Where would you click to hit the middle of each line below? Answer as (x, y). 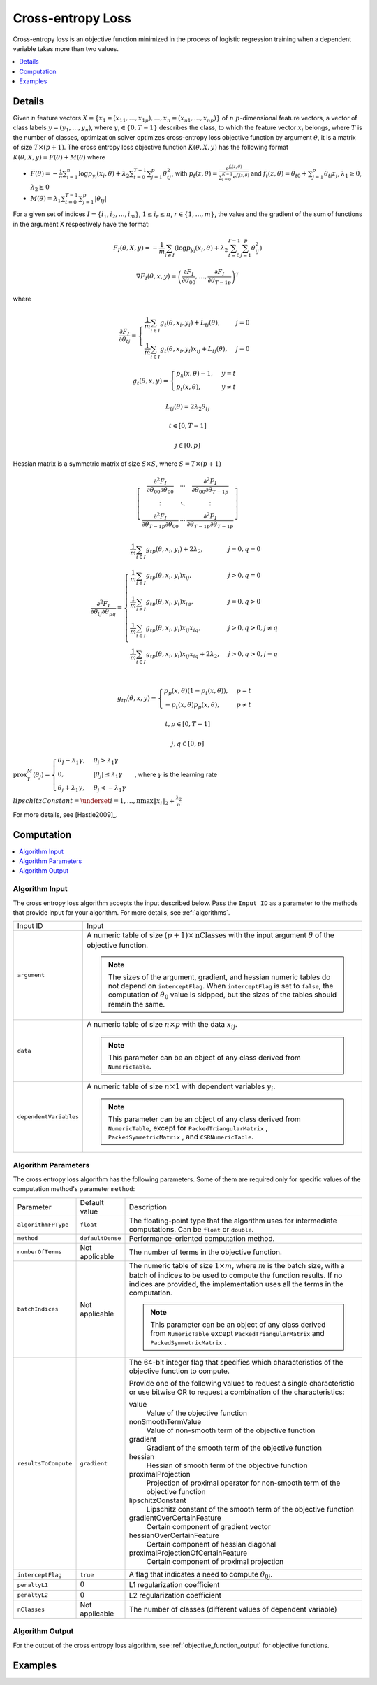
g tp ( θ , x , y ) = (136, 699)
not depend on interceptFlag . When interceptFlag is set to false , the (221, 986)
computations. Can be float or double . (191, 1229)
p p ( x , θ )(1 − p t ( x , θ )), (196, 691)
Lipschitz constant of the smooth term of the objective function (250, 1509)
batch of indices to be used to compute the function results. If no (236, 1275)
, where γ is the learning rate (176, 774)
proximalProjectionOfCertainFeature (188, 1553)
